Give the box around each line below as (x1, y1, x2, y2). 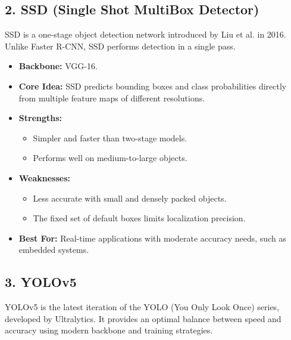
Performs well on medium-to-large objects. (33, 152, 187, 164)
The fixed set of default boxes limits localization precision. (33, 212, 246, 224)
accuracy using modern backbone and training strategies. (5, 324, 213, 336)
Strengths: (18, 112, 62, 124)
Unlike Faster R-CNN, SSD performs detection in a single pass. (5, 39, 236, 52)
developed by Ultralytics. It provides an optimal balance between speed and (5, 312, 281, 324)
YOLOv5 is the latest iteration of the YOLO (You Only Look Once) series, (5, 301, 280, 313)
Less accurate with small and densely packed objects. (33, 191, 227, 204)
